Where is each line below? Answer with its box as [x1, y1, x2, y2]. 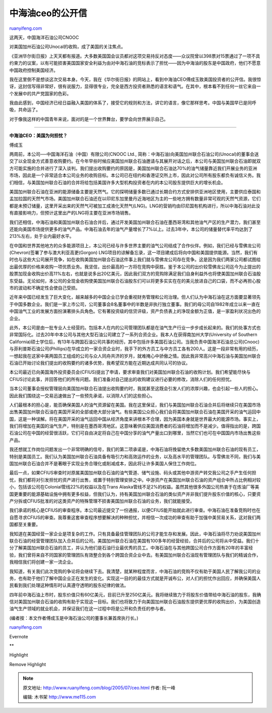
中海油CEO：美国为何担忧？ [9, 133, 67, 139]
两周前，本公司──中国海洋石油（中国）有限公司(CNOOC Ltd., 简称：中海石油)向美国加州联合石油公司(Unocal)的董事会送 [9, 151, 259, 157]
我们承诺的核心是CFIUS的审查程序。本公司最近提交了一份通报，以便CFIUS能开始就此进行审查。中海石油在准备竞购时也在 [9, 507, 261, 513]
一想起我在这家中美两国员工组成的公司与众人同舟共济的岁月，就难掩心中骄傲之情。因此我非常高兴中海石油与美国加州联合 [9, 353, 261, 359]
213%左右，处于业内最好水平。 [9, 233, 74, 239]
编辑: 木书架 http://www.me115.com [23, 694, 96, 700]
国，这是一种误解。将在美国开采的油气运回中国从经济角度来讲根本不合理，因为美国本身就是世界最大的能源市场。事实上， [9, 416, 261, 422]
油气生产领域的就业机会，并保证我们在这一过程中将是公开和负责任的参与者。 [9, 606, 168, 612]
